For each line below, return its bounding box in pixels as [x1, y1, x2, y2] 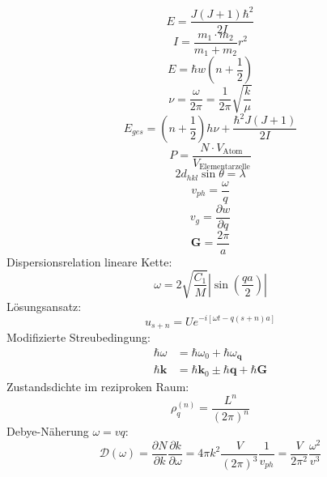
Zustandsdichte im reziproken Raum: [6, 377, 189, 394]
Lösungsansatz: [6, 297, 82, 314]
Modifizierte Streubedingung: [6, 329, 151, 346]
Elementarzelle [199, 163, 250, 172]
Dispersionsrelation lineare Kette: [6, 253, 172, 270]
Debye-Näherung [6, 423, 89, 440]
